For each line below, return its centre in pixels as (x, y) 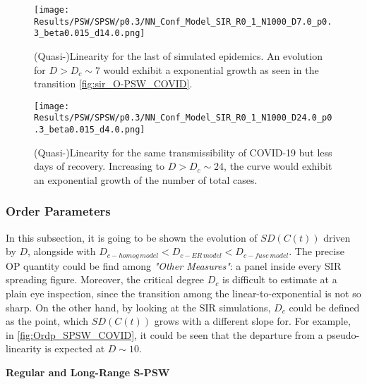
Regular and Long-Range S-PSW (88, 372)
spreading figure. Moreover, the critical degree (105, 279)
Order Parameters (58, 211)
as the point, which (47, 321)
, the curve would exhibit (278, 166)
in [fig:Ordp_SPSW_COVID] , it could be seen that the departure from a (164, 334)
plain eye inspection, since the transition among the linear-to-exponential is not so (183, 293)
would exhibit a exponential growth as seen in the (211, 69)
